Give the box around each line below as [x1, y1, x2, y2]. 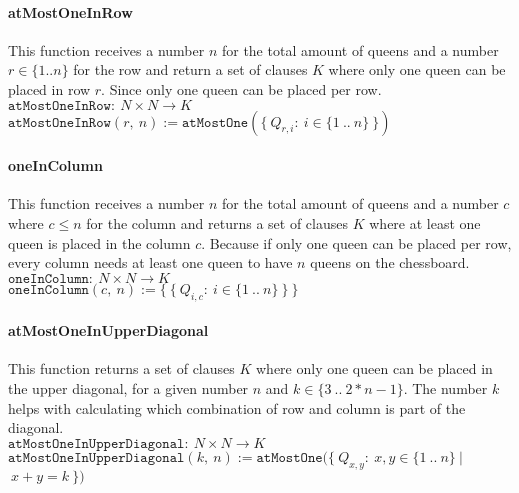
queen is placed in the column [8, 232, 191, 253]
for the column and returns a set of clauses [86, 212, 349, 233]
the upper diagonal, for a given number [8, 377, 249, 398]
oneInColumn [8, 155, 103, 176]
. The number [403, 377, 488, 398]
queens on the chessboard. [310, 252, 470, 273]
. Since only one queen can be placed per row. [101, 78, 382, 99]
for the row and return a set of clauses [73, 59, 308, 80]
